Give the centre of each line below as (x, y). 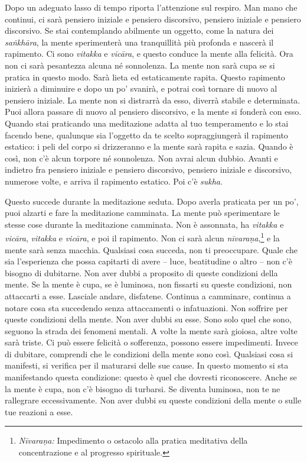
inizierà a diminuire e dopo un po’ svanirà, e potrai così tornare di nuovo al (141, 88)
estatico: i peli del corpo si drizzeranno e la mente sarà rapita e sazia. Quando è (149, 146)
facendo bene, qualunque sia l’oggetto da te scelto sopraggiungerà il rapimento (146, 135)
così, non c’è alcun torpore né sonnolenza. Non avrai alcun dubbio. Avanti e (141, 158)
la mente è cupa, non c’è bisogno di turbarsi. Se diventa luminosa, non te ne (143, 388)
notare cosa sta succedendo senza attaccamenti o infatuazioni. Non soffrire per (146, 307)
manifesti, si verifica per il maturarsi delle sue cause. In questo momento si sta (147, 365)
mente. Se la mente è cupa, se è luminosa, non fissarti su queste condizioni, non (148, 284)
